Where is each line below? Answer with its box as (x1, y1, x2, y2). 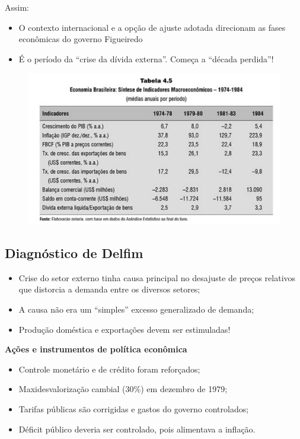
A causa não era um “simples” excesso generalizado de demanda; (18, 303, 254, 315)
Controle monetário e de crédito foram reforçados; (18, 362, 200, 375)
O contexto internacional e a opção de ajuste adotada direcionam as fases (18, 21, 286, 33)
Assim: (5, 1, 29, 13)
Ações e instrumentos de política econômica (5, 343, 187, 355)
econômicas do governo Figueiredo (18, 33, 143, 45)
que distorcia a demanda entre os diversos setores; (18, 283, 200, 295)
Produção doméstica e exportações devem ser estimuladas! (18, 323, 231, 335)
